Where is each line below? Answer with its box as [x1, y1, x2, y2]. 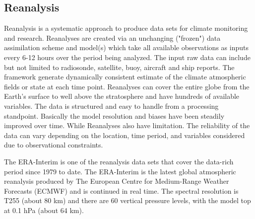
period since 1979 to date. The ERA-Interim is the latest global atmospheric [4, 166, 236, 176]
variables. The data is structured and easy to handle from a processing [4, 100, 219, 111]
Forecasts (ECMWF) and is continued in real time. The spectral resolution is [4, 185, 239, 196]
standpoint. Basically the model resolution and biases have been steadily [4, 110, 225, 121]
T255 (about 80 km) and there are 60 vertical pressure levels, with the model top [4, 195, 251, 206]
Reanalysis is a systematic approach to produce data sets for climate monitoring [4, 23, 248, 33]
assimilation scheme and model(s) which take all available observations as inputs [4, 42, 249, 53]
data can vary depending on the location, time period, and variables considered [4, 130, 245, 140]
